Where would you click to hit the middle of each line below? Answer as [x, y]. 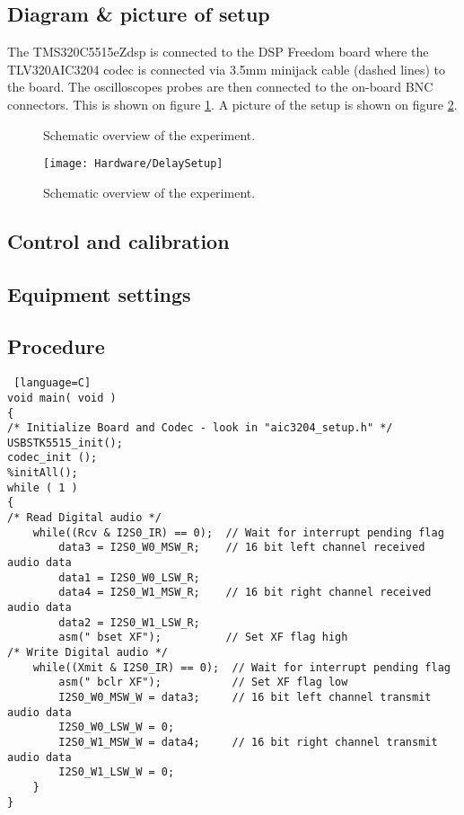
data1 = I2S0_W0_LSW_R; [129, 577]
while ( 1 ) [43, 487]
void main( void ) [62, 398]
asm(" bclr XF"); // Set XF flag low [203, 682]
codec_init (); [53, 458]
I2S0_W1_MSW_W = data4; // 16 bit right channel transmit [248, 742]
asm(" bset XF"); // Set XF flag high [203, 638]
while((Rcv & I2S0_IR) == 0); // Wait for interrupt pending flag [238, 532]
